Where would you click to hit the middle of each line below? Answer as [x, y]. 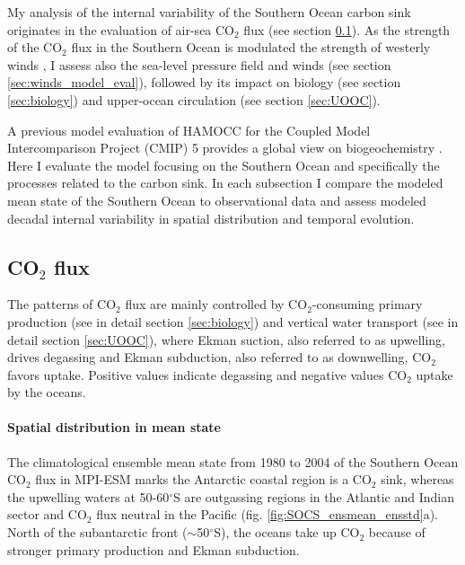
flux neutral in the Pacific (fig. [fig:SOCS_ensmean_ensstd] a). [267, 514]
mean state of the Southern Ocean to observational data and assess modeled [217, 200]
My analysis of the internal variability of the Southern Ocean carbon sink [209, 12]
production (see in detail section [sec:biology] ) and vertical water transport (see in [233, 321]
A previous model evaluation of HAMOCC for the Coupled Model [189, 130]
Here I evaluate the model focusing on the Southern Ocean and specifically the [224, 165]
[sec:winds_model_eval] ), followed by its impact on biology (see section [204, 82]
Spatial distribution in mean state [114, 427]
